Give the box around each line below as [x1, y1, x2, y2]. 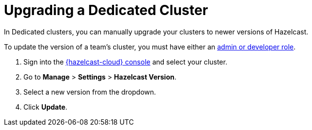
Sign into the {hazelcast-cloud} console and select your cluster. [23, 57, 228, 66]
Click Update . [23, 102, 68, 111]
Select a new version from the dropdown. [23, 87, 156, 96]
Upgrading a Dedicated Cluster [4, 2, 208, 18]
